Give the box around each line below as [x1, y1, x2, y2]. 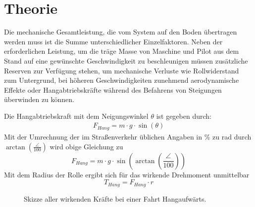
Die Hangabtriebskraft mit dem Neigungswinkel [4, 110, 149, 121]
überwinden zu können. [4, 94, 75, 104]
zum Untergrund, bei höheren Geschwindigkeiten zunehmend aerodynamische [4, 75, 239, 85]
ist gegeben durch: [156, 110, 211, 121]
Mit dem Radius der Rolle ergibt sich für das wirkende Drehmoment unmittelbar [4, 169, 250, 179]
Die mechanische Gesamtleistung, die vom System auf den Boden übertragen [4, 27, 237, 37]
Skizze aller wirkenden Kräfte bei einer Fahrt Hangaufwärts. [24, 193, 206, 204]
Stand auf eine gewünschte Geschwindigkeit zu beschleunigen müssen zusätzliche [4, 55, 248, 66]
